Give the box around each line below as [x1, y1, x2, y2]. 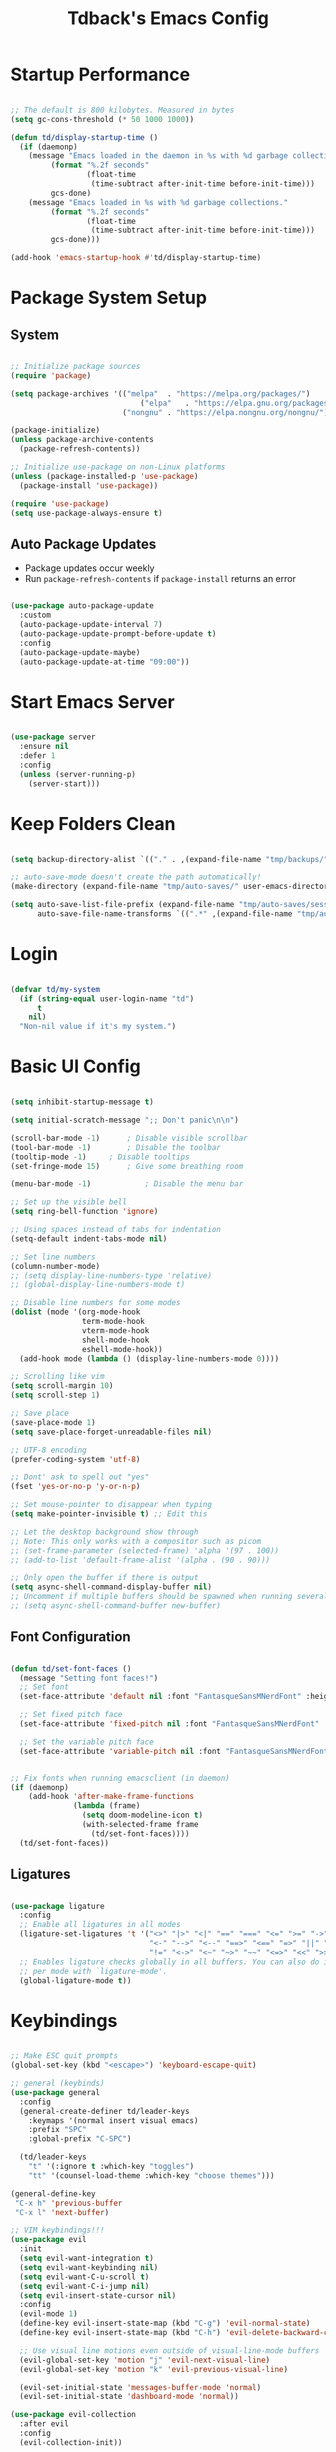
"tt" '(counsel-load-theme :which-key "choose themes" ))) [28, 2170, 275, 2181]
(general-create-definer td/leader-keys [19, 2106, 190, 2116]
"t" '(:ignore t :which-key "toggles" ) [28, 2162, 195, 2172]
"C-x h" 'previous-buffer [14, 2198, 123, 2208]
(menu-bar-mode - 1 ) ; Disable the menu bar [10, 1179, 244, 1189]
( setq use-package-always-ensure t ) [10, 508, 163, 518]
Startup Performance [10, 63, 191, 86]
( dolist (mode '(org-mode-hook [10, 1307, 141, 1317]
